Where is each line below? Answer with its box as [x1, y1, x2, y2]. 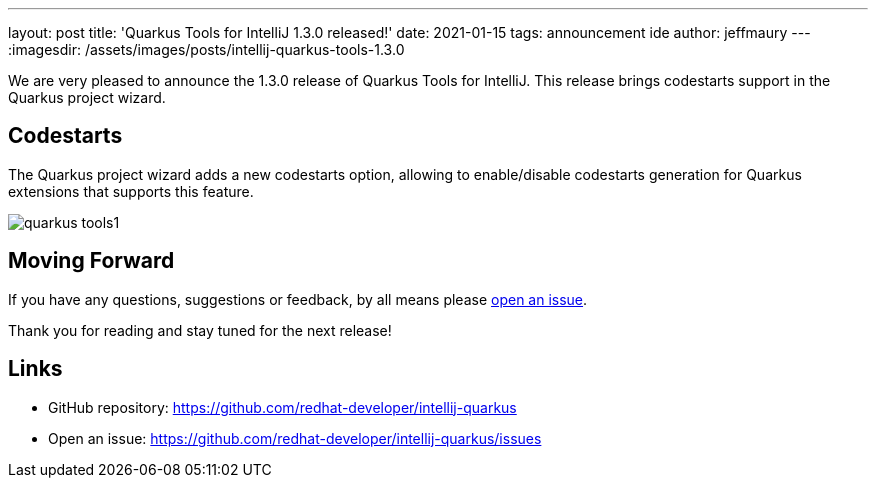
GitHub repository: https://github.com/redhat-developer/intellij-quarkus [48, 398, 517, 416]
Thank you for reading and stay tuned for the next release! [8, 321, 392, 339]
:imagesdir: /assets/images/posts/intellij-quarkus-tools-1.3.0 [8, 41, 405, 58]
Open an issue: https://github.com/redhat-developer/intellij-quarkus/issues [48, 429, 542, 447]
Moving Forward [8, 248, 175, 274]
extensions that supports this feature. [8, 182, 254, 200]
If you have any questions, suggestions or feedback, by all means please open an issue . [8, 290, 588, 308]
